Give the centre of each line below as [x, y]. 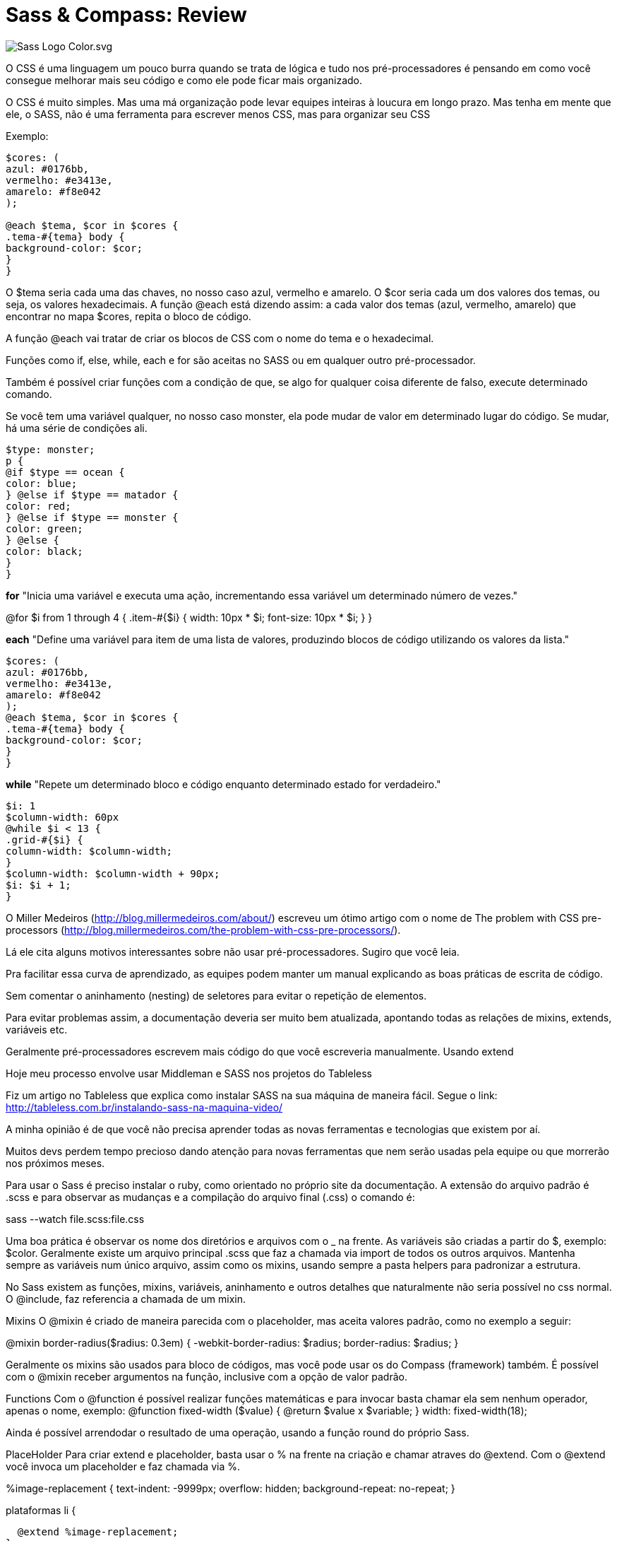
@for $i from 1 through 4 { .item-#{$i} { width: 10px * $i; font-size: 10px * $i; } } [189, 617]
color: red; [38, 506]
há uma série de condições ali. [77, 428]
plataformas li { [41, 1510]
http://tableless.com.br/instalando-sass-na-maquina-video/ [144, 1107]
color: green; [44, 528]
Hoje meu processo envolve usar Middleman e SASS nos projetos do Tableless [189, 1073]
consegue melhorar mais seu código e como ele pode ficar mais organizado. [184, 80]
